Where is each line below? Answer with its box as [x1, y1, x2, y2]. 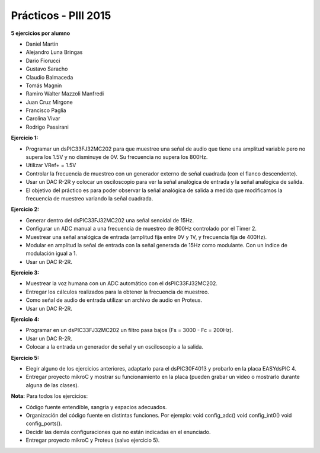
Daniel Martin [25, 40, 59, 47]
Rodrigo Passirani [25, 123, 69, 130]
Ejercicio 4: [11, 316, 40, 323]
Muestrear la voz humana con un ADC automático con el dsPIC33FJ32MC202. [25, 280, 217, 287]
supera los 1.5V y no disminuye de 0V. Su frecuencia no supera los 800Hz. [25, 154, 208, 161]
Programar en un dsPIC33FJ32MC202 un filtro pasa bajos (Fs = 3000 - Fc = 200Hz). [25, 327, 233, 334]
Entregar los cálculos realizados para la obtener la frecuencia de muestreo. [25, 288, 210, 295]
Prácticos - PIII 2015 [11, 9, 111, 22]
